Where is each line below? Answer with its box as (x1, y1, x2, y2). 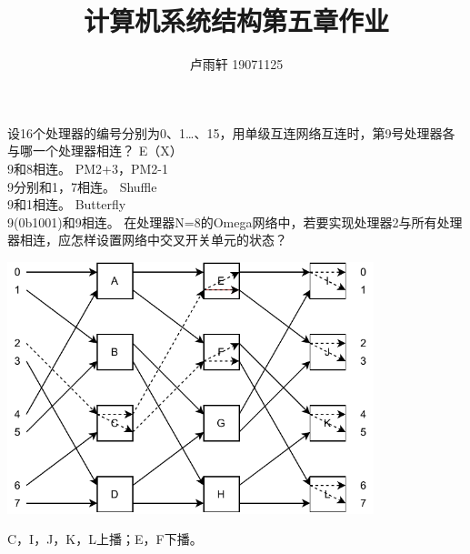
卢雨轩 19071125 (189, 55, 284, 74)
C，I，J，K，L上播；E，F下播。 (7, 529, 203, 549)
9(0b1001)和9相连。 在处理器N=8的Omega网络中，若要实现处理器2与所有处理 (7, 212, 463, 231)
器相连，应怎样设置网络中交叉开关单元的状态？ (7, 230, 287, 249)
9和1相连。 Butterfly (7, 195, 126, 214)
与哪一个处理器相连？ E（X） (7, 141, 183, 160)
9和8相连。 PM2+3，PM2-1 (7, 158, 168, 177)
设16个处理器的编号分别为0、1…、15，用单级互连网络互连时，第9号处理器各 (7, 123, 455, 142)
